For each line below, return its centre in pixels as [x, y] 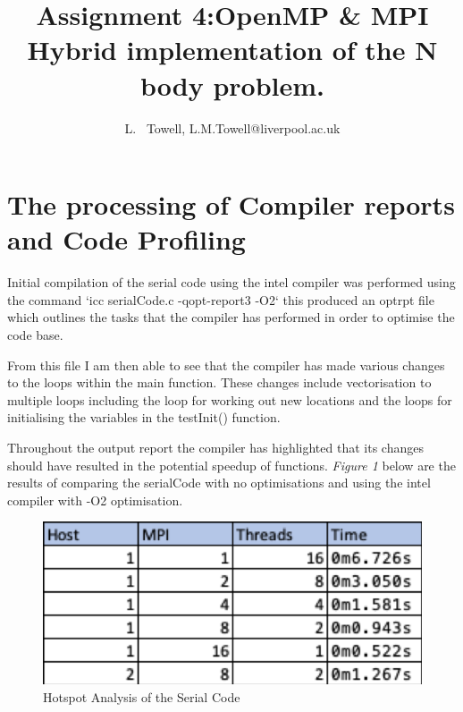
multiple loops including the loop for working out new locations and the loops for [230, 399]
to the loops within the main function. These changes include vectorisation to [219, 382]
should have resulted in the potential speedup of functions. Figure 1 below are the [231, 465]
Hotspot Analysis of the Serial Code [142, 696]
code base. [35, 335]
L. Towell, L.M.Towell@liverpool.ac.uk [232, 127]
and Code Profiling [126, 239]
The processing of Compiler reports [231, 204]
